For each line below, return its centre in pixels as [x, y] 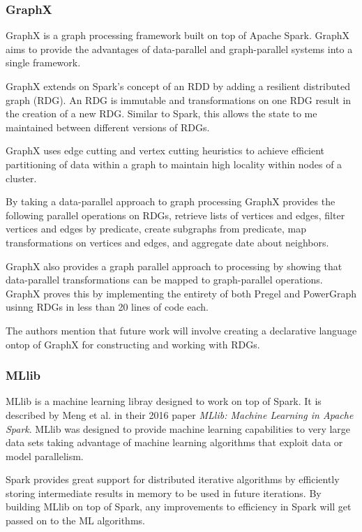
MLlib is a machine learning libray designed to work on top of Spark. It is [164, 401]
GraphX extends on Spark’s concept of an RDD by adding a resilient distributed [178, 86]
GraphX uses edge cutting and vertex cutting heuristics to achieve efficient [165, 150]
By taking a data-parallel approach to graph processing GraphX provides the [171, 201]
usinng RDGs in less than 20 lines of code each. [107, 307]
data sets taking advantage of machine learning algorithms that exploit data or [174, 442]
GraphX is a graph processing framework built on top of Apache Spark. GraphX [178, 35]
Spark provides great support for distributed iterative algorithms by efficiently [173, 479]
